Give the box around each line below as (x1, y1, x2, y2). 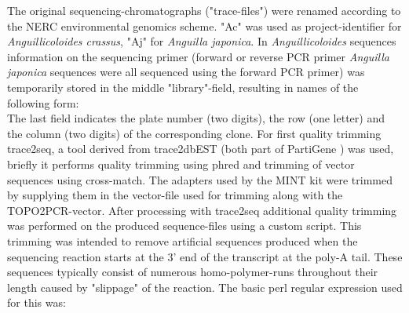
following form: (7, 94, 79, 111)
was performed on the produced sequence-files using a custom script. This (7, 217, 362, 234)
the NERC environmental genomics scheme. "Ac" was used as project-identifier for (7, 17, 402, 34)
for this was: (7, 294, 66, 311)
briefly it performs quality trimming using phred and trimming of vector (7, 155, 355, 172)
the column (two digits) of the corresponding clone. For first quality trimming (7, 125, 382, 141)
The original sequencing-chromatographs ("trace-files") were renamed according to (7, 2, 401, 18)
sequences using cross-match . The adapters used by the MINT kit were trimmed (7, 171, 393, 187)
